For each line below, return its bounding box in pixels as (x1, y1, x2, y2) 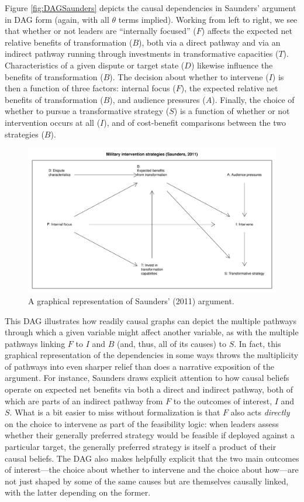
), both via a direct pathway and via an (139, 36, 281, 48)
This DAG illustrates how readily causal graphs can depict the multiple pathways (5, 314, 297, 326)
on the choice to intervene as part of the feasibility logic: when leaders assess (5, 417, 279, 429)
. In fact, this (234, 337, 281, 349)
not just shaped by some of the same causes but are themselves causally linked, (5, 475, 289, 487)
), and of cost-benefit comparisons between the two (103, 116, 286, 128)
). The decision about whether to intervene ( (109, 70, 269, 82)
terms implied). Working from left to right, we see (118, 13, 298, 25)
